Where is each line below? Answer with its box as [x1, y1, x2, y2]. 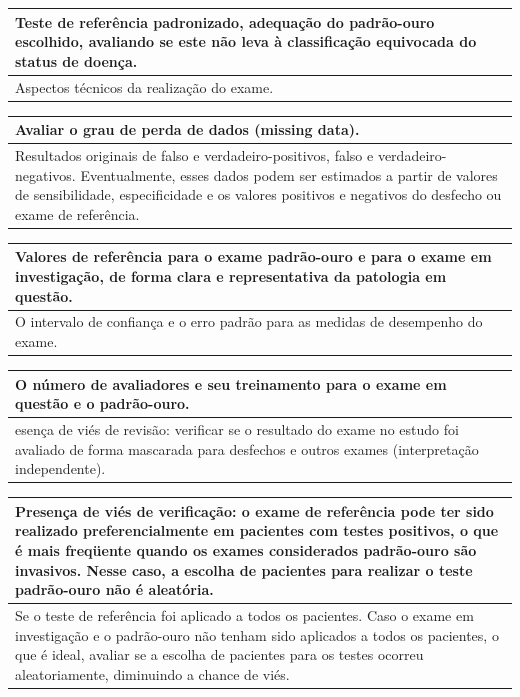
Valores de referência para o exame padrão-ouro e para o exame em [15, 246, 492, 267]
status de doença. [15, 50, 138, 71]
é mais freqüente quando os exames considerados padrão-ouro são [15, 539, 477, 560]
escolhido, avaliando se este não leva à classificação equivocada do [15, 31, 477, 52]
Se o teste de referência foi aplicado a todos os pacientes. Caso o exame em [15, 605, 474, 625]
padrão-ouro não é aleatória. [15, 579, 214, 600]
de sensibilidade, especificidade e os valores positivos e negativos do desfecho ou [15, 184, 502, 205]
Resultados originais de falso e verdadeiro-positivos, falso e [15, 144, 374, 165]
